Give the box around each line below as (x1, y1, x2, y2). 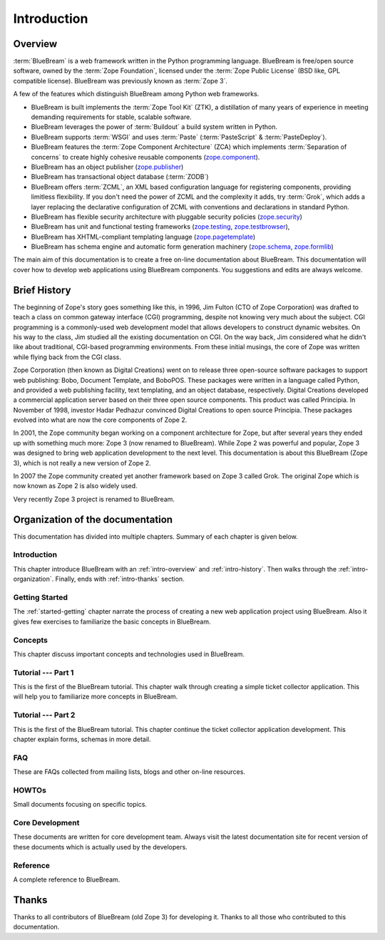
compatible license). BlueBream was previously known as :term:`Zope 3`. (13, 76, 228, 85)
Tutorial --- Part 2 (13, 710, 76, 720)
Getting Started (13, 592, 68, 602)
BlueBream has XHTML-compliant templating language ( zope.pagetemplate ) (31, 232, 256, 241)
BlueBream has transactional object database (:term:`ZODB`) (31, 172, 210, 181)
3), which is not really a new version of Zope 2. (13, 458, 151, 467)
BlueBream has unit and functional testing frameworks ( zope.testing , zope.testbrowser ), (31, 222, 290, 231)
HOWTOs (13, 785, 46, 795)
